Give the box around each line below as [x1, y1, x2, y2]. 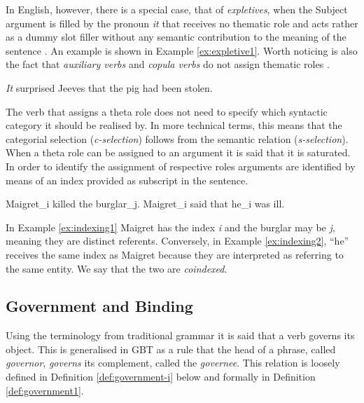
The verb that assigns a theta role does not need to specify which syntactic [6, 104, 328, 118]
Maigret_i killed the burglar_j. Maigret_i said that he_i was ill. [6, 196, 285, 211]
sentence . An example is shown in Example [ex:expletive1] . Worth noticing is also [6, 43, 358, 57]
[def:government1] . [6, 383, 84, 397]
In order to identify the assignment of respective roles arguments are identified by [6, 158, 356, 173]
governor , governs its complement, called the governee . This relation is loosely [6, 355, 340, 370]
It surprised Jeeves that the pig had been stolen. [6, 80, 213, 95]
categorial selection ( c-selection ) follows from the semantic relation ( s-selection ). [6, 131, 349, 146]
